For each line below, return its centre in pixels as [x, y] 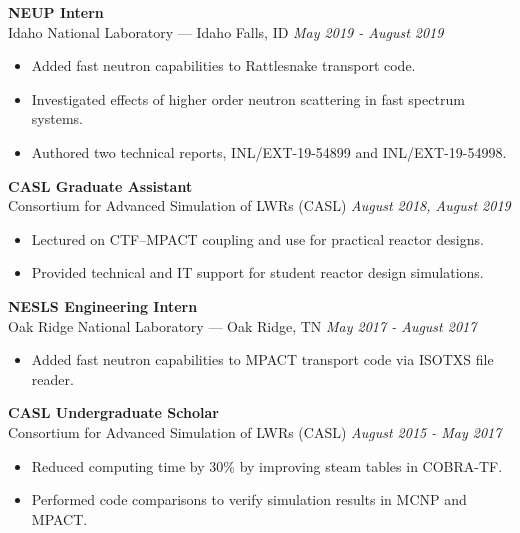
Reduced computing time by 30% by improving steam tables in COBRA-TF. [267, 465]
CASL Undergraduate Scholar [113, 412]
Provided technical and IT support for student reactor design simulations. [257, 272]
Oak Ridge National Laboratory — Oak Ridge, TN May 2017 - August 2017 [242, 325]
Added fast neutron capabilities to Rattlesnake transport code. [223, 65]
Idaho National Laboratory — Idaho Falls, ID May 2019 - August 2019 [226, 31]
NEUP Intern [56, 12]
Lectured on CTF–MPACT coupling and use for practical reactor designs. [257, 238]
